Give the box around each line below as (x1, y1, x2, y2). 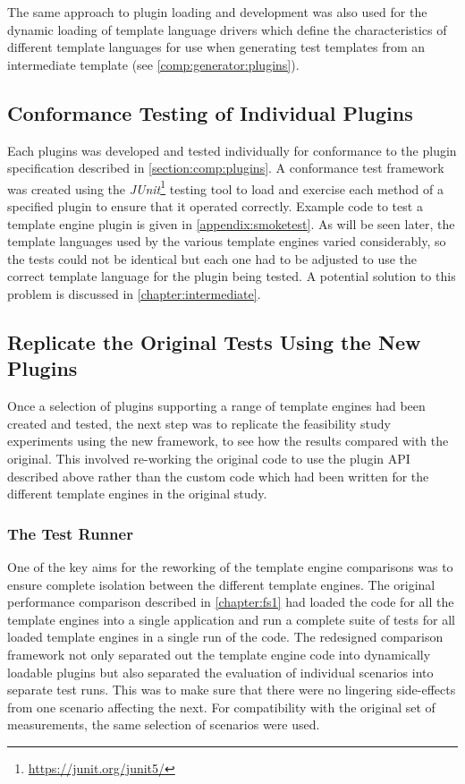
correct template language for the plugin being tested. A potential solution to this (7, 267, 456, 285)
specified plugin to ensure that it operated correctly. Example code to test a (7, 197, 423, 216)
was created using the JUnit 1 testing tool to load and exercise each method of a (7, 176, 444, 198)
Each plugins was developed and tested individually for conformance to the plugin (7, 141, 457, 159)
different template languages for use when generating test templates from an (7, 38, 426, 56)
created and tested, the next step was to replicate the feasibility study (7, 413, 391, 432)
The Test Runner (7, 522, 133, 544)
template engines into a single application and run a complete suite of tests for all (7, 609, 455, 628)
